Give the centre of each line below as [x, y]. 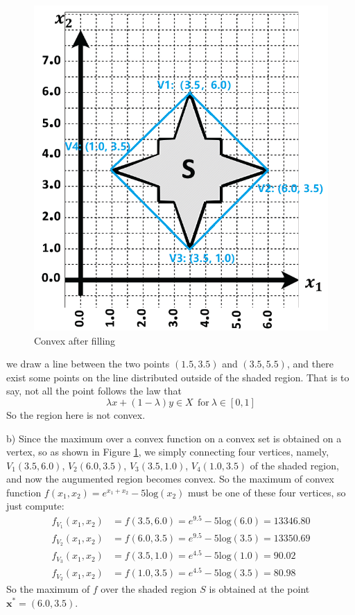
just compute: [35, 506]
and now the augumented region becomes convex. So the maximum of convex [170, 479]
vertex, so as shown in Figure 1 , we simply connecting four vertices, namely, [168, 452]
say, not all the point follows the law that [94, 391]
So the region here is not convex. [76, 414]
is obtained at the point [259, 588]
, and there [310, 364]
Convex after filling [75, 340]
